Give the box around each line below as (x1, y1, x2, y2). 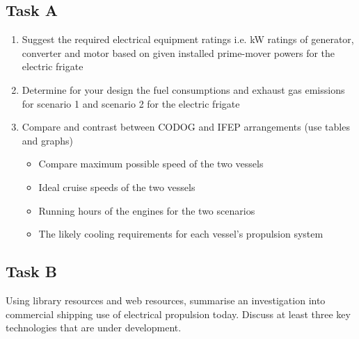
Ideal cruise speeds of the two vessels (38, 179, 196, 194)
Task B (6, 261, 58, 282)
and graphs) (22, 133, 74, 147)
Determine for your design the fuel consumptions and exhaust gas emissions (22, 82, 345, 97)
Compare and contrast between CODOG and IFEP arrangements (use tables (22, 119, 350, 134)
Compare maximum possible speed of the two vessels (38, 156, 264, 171)
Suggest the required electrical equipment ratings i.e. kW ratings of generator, (22, 32, 354, 47)
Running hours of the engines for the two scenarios (38, 203, 255, 217)
